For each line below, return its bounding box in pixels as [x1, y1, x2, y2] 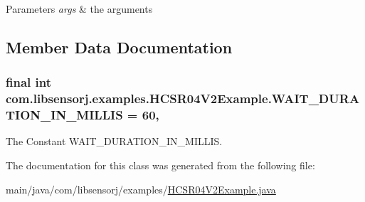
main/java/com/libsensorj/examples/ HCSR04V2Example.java [6, 181, 276, 196]
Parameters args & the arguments [6, 1, 153, 16]
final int [6, 73, 51, 91]
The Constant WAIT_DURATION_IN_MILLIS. [6, 134, 223, 149]
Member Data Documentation [6, 36, 233, 58]
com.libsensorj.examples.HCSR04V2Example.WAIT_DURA [6, 90, 360, 107]
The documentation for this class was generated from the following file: [6, 158, 315, 173]
